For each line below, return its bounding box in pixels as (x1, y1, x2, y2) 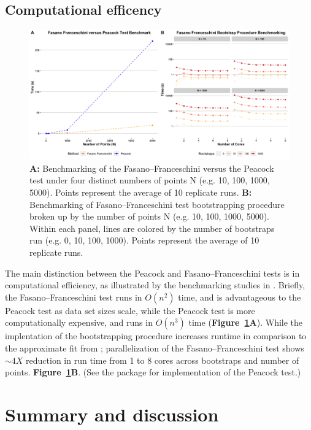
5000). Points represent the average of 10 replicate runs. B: (29, 185, 252, 198)
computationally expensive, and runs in (5, 316, 153, 329)
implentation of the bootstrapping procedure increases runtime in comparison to (5, 329, 307, 342)
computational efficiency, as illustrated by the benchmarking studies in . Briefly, (5, 278, 305, 291)
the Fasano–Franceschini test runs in (5, 290, 142, 303)
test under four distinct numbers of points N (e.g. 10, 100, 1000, (29, 174, 270, 186)
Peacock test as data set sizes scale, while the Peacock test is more (5, 304, 255, 317)
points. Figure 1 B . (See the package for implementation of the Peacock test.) (5, 366, 301, 378)
